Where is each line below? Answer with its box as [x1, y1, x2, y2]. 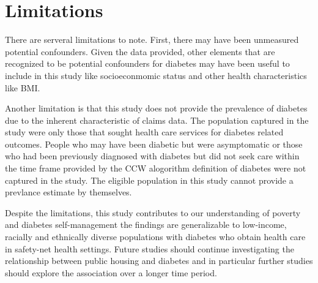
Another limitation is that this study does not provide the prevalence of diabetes [5, 102, 308, 115]
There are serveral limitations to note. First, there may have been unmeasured [5, 33, 299, 46]
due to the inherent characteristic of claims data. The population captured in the [5, 113, 309, 126]
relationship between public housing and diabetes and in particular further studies [5, 254, 313, 267]
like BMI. [5, 81, 40, 94]
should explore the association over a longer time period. [5, 266, 217, 279]
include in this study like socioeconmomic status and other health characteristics [5, 69, 307, 81]
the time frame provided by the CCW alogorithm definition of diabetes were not [5, 162, 306, 175]
